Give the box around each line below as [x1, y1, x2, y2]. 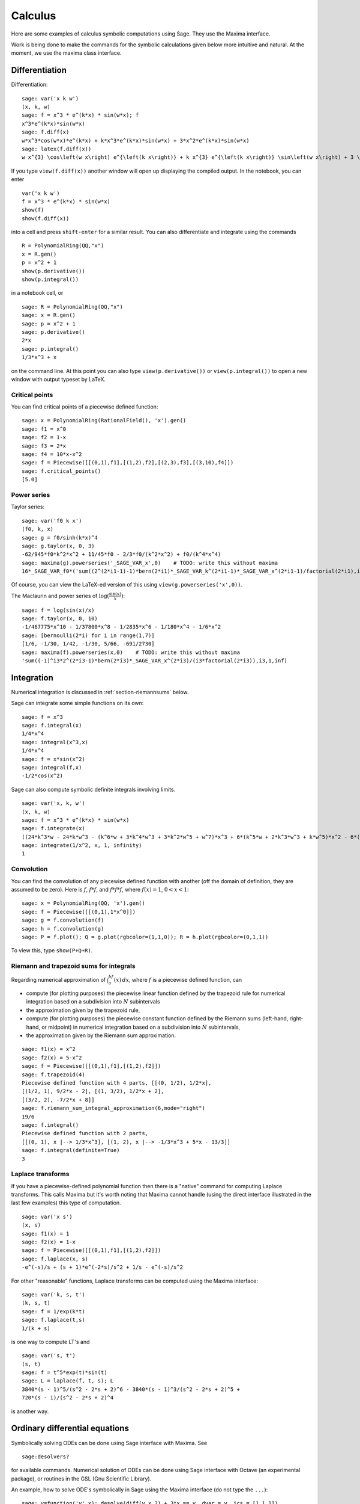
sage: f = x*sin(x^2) [22, 756, 85, 762]
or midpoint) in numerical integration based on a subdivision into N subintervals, [41, 1023, 241, 1031]
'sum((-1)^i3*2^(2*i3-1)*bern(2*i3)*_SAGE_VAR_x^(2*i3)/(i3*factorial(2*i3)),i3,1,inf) [22, 657, 288, 664]
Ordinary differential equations [11, 1423, 129, 1434]
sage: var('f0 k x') [22, 517, 82, 524]
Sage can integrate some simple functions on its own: [11, 700, 144, 707]
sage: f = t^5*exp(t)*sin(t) [22, 1369, 107, 1376]
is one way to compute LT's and [11, 1338, 90, 1345]
